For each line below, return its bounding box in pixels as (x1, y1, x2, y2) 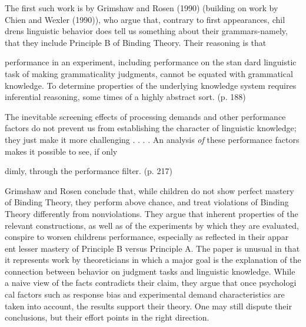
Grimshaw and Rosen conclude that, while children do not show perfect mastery (5, 184, 294, 196)
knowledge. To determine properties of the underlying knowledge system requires (5, 79, 297, 91)
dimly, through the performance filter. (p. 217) (5, 165, 172, 177)
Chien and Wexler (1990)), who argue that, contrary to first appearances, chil (5, 13, 285, 25)
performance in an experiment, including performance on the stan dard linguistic (5, 56, 297, 68)
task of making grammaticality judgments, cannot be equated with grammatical (5, 67, 293, 79)
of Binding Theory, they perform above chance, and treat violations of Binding (5, 196, 289, 208)
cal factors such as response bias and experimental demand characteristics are (5, 288, 285, 301)
